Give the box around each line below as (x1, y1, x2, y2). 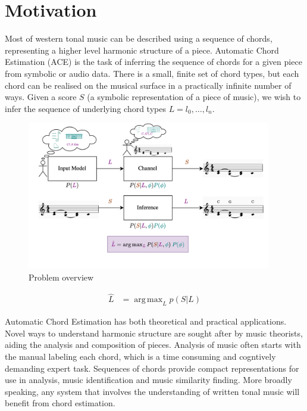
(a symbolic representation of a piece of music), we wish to (87, 91, 301, 103)
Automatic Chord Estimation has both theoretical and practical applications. (5, 315, 287, 328)
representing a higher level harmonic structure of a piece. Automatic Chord (5, 43, 279, 56)
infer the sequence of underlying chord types (5, 102, 166, 114)
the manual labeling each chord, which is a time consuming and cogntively (5, 350, 276, 362)
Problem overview (29, 270, 94, 283)
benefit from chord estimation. (5, 397, 115, 409)
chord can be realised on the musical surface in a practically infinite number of (5, 79, 292, 91)
